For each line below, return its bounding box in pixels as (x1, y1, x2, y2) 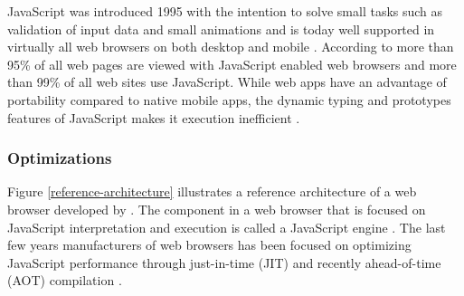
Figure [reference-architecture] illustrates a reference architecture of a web (7, 182, 417, 201)
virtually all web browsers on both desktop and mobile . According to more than (7, 37, 454, 56)
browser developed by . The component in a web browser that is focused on (7, 199, 426, 218)
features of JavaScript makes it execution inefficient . (7, 108, 300, 127)
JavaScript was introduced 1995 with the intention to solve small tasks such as (7, 2, 443, 20)
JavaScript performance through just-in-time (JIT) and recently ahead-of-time (7, 253, 441, 272)
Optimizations (7, 147, 112, 169)
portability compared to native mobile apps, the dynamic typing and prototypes (7, 90, 451, 109)
